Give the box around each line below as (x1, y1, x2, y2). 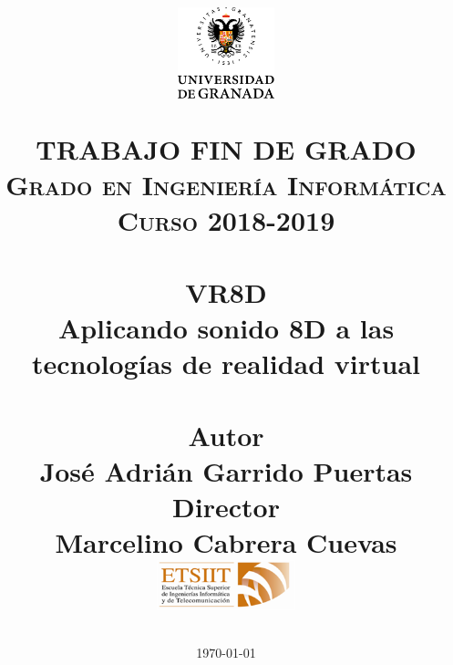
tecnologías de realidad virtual (32, 345, 420, 382)
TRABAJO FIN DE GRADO (36, 130, 417, 167)
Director (172, 487, 280, 525)
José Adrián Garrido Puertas (39, 452, 413, 489)
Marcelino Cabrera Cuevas (55, 524, 397, 561)
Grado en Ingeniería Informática (5, 166, 447, 203)
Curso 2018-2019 (117, 202, 335, 239)
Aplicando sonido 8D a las (57, 308, 395, 346)
